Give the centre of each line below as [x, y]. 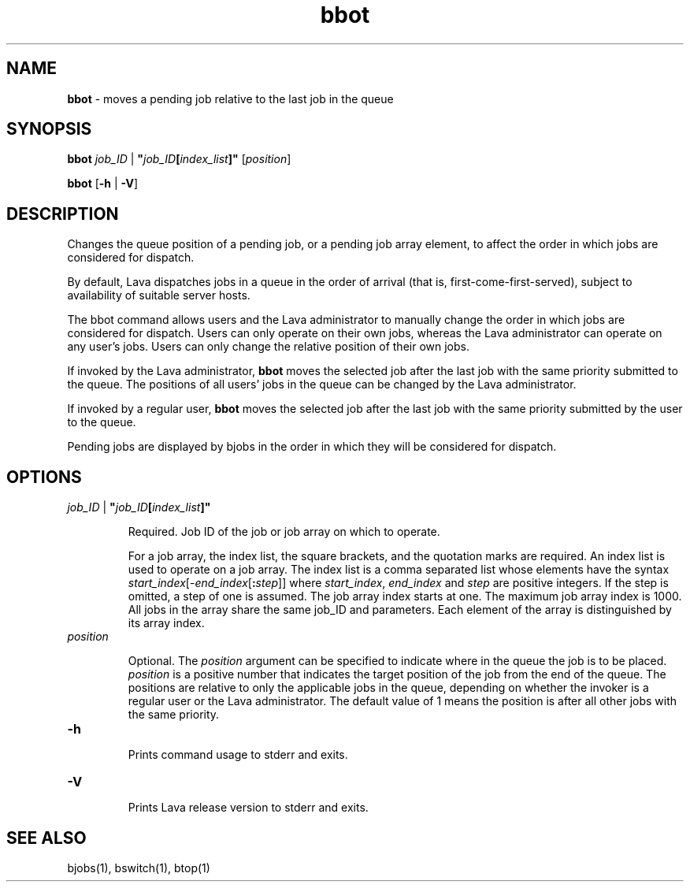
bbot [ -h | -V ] [103, 184]
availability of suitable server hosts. [159, 295]
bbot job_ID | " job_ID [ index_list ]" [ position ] [179, 159]
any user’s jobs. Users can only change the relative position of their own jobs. [268, 347]
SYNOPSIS [49, 129]
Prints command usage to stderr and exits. [238, 755]
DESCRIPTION [63, 214]
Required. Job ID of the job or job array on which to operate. [284, 532]
